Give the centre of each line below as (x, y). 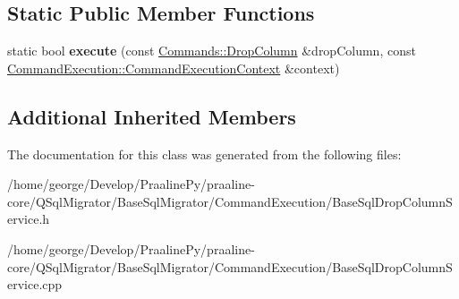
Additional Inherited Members (152, 116)
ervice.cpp (35, 284)
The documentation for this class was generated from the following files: (204, 154)
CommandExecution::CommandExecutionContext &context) (174, 68)
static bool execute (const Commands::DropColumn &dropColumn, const (212, 51)
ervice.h (29, 219)
